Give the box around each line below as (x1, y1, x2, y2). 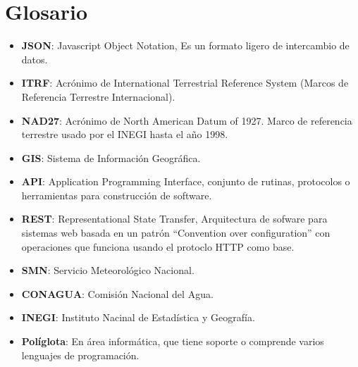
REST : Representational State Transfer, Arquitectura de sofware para (21, 211, 328, 226)
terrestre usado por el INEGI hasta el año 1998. (21, 127, 228, 142)
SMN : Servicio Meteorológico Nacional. (21, 263, 195, 278)
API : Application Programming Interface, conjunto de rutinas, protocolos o (21, 174, 350, 189)
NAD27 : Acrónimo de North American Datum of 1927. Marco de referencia (21, 113, 352, 127)
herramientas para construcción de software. (21, 187, 212, 202)
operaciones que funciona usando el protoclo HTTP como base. (21, 239, 295, 254)
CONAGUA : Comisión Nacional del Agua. (21, 286, 214, 301)
